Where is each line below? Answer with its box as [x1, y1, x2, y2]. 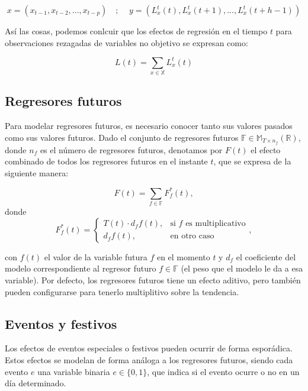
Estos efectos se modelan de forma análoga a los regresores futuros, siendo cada [5, 354, 293, 366]
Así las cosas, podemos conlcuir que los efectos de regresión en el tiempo [5, 25, 268, 37]
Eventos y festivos [5, 314, 117, 332]
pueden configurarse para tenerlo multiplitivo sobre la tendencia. [5, 285, 239, 298]
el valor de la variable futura [44, 250, 147, 263]
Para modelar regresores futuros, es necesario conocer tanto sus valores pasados [5, 119, 293, 132]
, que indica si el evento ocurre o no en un [147, 365, 300, 377]
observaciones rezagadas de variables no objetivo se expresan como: [5, 36, 248, 49]
